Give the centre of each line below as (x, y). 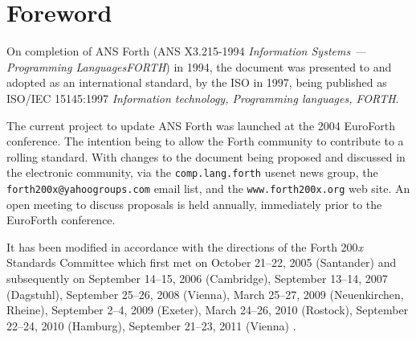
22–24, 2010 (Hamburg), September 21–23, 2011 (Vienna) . (151, 325)
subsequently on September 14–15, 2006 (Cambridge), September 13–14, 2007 (197, 278)
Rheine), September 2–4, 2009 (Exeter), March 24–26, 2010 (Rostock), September (208, 310)
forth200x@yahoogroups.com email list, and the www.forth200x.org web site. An (208, 188)
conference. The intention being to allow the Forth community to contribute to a (205, 141)
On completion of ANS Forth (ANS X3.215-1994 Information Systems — (186, 51)
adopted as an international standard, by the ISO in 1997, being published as (197, 82)
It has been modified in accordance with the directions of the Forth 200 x (185, 246)
